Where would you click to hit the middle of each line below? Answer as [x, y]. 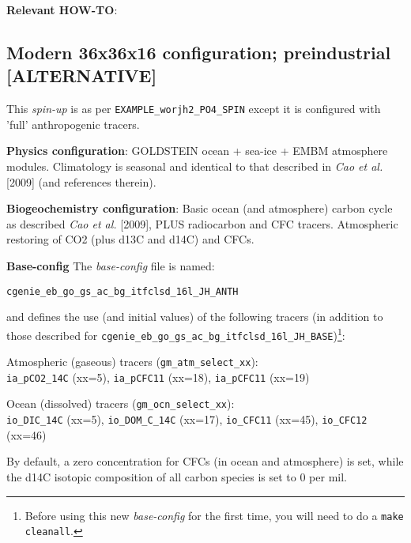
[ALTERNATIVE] [82, 75]
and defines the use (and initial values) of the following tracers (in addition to [195, 317]
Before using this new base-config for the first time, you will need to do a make [214, 515]
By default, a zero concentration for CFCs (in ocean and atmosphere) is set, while [205, 461]
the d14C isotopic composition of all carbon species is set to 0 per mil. [177, 476]
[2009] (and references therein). [81, 181]
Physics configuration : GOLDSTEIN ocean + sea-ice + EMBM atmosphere [197, 151]
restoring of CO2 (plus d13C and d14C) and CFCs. [130, 239]
